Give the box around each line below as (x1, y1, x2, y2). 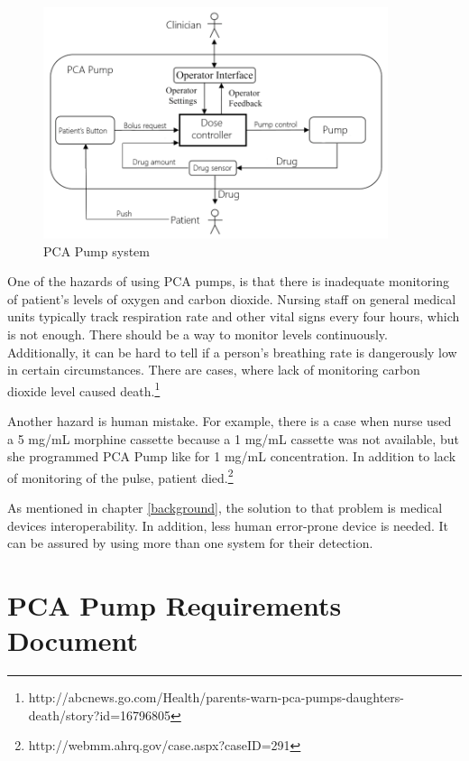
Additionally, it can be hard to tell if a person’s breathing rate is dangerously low (7, 342, 457, 361)
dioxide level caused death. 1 (7, 378, 161, 400)
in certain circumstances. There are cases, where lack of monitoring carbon (7, 360, 420, 379)
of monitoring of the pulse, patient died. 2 (7, 465, 234, 487)
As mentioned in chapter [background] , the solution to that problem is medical (7, 497, 443, 516)
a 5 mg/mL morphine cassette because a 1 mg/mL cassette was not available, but (7, 429, 459, 448)
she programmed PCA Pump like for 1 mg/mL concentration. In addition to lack (7, 447, 456, 466)
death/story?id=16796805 (28, 705, 171, 724)
